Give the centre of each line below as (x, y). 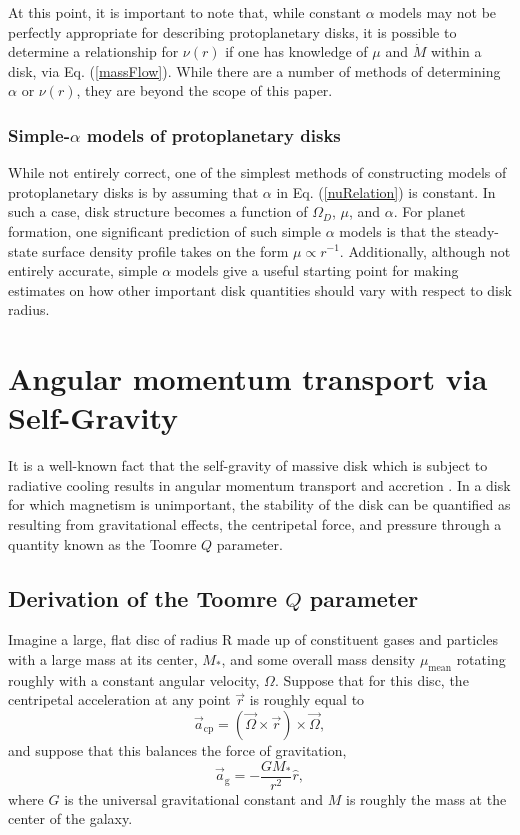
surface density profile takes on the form (165, 250)
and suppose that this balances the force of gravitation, (177, 750)
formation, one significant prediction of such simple (164, 230)
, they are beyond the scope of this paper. (204, 90)
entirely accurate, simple (83, 270)
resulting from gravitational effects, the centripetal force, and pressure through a (255, 524)
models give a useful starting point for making (317, 270)
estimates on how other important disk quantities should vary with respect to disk (260, 289)
